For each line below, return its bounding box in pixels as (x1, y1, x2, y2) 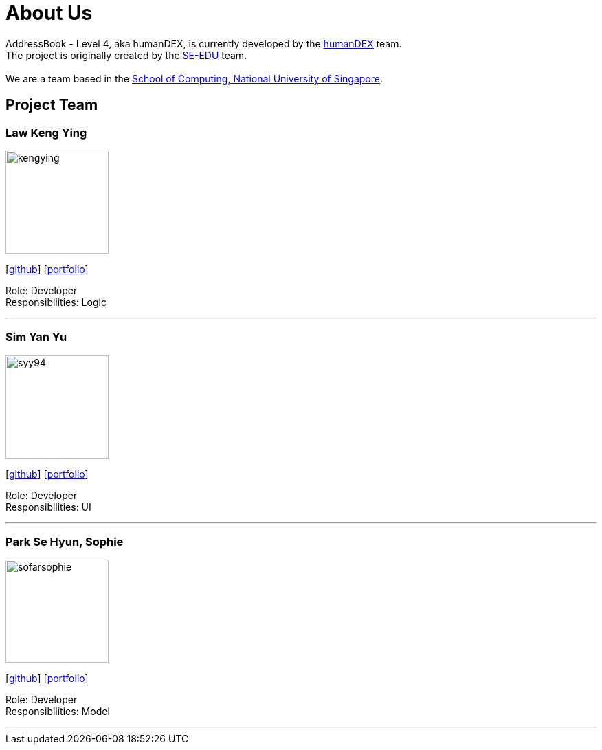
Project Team (5, 96, 98, 114)
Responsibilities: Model (5, 705, 110, 718)
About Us (5, 1, 93, 25)
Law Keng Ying (5, 125, 87, 140)
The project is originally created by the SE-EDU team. (5, 49, 247, 61)
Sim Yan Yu (5, 330, 67, 344)
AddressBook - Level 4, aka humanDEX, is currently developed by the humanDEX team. (5, 37, 402, 49)
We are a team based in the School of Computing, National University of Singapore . (5, 72, 383, 85)
